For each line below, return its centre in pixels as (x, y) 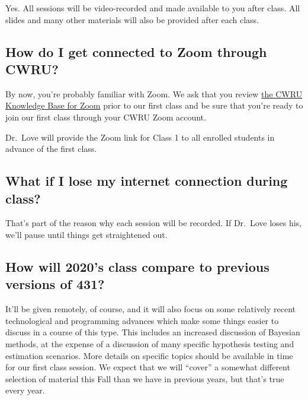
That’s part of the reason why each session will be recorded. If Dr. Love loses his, (154, 223)
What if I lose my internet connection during (147, 181)
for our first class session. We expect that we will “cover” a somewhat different (148, 367)
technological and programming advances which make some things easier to (142, 320)
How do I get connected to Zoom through (136, 51)
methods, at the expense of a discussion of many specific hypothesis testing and (150, 343)
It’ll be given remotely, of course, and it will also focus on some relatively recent (151, 309)
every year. (25, 390)
